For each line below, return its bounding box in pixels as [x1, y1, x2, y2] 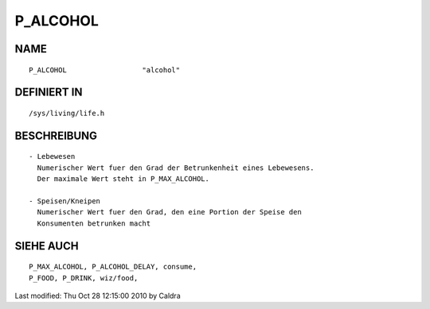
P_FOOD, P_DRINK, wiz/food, [29, 273, 139, 282]
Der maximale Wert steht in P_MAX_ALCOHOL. [37, 175, 210, 183]
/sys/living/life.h [29, 108, 105, 118]
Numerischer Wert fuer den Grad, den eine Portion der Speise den [37, 207, 302, 217]
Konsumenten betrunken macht [37, 218, 151, 228]
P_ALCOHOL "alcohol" [29, 65, 181, 75]
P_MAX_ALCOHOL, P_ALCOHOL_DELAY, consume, [29, 262, 197, 272]
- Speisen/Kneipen [29, 196, 101, 206]
